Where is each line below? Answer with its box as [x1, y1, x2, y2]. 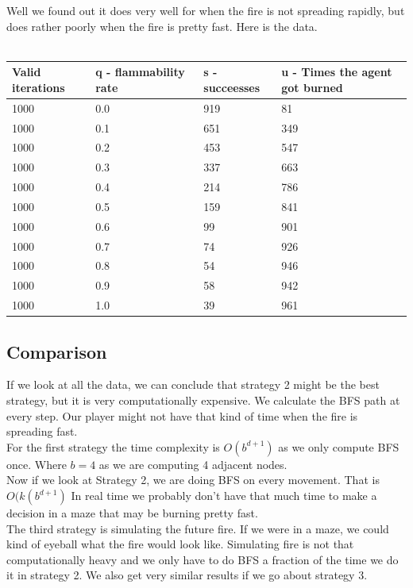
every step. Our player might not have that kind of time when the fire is [6, 407, 358, 424]
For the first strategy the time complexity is [6, 438, 220, 455]
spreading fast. [6, 423, 78, 440]
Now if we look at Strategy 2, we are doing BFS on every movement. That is [6, 471, 380, 488]
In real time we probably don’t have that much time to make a [71, 487, 377, 504]
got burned [281, 79, 343, 95]
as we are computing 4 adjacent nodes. [98, 455, 288, 472]
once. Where [6, 455, 67, 472]
